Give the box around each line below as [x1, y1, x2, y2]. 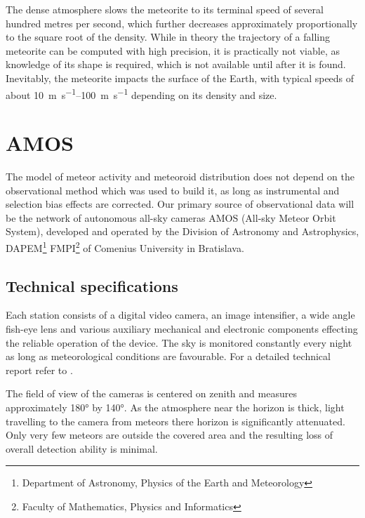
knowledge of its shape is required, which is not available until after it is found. [6, 57, 346, 72]
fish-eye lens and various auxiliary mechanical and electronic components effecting [6, 321, 358, 336]
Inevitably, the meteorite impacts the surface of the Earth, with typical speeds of [6, 70, 354, 85]
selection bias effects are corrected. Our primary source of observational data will [6, 197, 354, 211]
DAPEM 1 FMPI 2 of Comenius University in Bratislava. [6, 238, 244, 255]
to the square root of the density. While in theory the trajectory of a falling [6, 29, 330, 44]
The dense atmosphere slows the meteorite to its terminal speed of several [6, 2, 324, 16]
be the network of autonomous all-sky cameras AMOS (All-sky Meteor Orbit [6, 210, 336, 225]
